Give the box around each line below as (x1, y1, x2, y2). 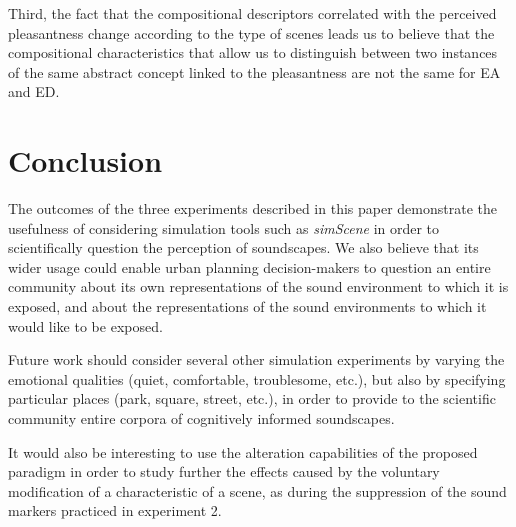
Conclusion (8, 140, 163, 181)
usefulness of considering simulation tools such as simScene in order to (8, 217, 440, 238)
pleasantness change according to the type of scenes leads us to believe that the (8, 22, 495, 43)
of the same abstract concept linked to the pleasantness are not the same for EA (8, 61, 501, 82)
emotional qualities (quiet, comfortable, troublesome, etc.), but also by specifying (8, 368, 506, 389)
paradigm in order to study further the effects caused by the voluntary (8, 461, 440, 482)
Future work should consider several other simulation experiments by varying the (8, 349, 505, 370)
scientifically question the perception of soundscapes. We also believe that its (8, 237, 479, 258)
